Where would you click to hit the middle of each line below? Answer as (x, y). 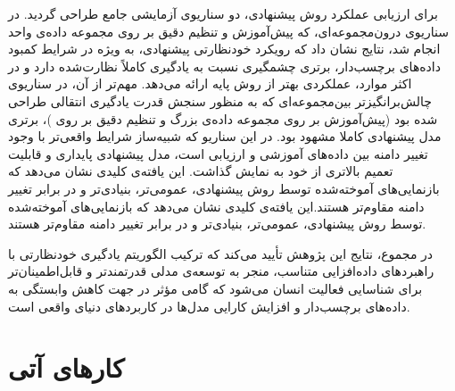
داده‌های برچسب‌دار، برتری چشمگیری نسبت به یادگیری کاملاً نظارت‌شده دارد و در (224, 66)
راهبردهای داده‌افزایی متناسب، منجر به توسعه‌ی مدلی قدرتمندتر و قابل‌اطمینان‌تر (221, 271)
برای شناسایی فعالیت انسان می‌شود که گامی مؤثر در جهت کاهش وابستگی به (215, 288)
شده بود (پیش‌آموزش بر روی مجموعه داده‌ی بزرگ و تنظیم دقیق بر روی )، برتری (223, 118)
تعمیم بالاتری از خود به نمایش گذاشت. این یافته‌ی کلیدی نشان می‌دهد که (201, 171)
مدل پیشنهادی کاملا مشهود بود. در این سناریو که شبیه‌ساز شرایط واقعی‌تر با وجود (225, 136)
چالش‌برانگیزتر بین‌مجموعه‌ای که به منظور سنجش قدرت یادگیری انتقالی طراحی (220, 100)
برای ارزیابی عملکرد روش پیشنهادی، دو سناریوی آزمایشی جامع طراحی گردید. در (223, 13)
